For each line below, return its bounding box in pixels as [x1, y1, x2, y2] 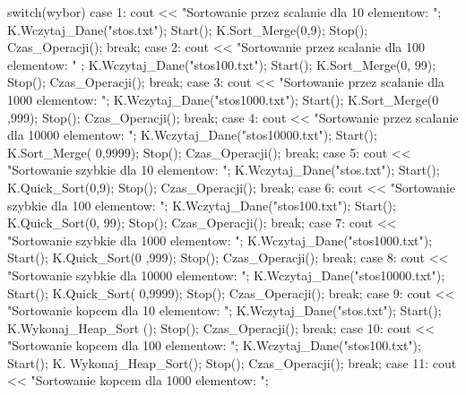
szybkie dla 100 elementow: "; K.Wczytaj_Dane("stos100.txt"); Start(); [7, 195, 396, 214]
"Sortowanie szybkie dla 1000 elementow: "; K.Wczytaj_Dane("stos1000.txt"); [7, 230, 433, 249]
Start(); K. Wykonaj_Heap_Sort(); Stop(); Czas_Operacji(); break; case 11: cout [7, 353, 457, 372]
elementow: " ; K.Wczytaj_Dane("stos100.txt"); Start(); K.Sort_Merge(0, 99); [7, 55, 436, 73]
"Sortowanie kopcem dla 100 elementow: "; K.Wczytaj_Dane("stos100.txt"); [7, 336, 421, 355]
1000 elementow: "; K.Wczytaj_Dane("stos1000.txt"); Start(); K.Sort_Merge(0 [7, 90, 439, 108]
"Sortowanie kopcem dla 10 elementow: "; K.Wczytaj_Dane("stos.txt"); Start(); [7, 301, 442, 320]
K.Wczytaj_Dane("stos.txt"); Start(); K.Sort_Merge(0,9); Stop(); [7, 20, 368, 39]
